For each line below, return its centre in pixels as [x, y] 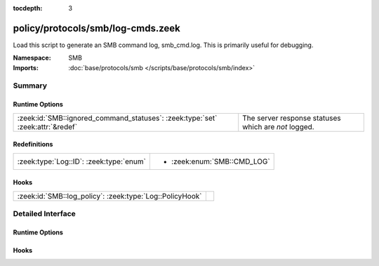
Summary [30, 86]
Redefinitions [33, 145]
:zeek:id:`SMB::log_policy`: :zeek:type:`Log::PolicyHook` [109, 196]
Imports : [26, 67]
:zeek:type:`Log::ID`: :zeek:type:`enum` [82, 161]
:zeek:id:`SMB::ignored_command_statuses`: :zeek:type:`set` [117, 118]
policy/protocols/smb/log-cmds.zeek [97, 28]
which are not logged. [279, 126]
